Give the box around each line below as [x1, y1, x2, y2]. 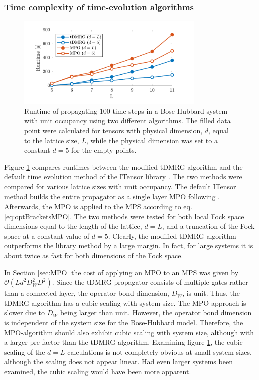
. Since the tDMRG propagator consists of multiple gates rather [52, 277, 248, 287]
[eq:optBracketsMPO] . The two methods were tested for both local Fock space [4, 211, 244, 221]
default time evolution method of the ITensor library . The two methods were [4, 171, 242, 182]
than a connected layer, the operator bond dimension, [4, 288, 169, 298]
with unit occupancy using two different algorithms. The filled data [24, 115, 231, 126]
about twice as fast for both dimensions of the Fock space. [4, 250, 183, 261]
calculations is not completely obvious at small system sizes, [67, 346, 252, 357]
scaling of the [4, 346, 45, 357]
